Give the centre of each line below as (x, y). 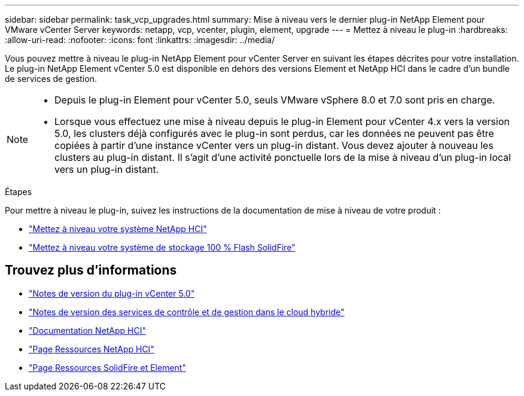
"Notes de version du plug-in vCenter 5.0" (112, 293)
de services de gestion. (51, 79)
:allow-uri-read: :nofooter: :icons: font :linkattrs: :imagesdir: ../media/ (140, 40)
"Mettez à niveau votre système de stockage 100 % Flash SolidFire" (162, 247)
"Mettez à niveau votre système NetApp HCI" (118, 229)
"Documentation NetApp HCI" (88, 330)
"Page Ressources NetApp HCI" (92, 349)
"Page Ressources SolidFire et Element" (107, 367)
